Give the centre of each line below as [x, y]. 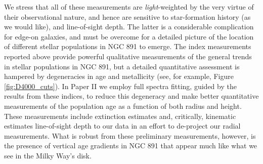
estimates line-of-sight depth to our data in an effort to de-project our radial [122, 126]
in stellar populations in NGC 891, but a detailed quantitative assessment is [122, 66]
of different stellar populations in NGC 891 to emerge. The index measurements [128, 46]
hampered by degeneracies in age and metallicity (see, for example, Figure [119, 76]
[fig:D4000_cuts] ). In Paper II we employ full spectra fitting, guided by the [120, 86]
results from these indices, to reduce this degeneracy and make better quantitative [131, 96]
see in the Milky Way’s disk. [48, 155]
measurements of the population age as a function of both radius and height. [123, 106]
